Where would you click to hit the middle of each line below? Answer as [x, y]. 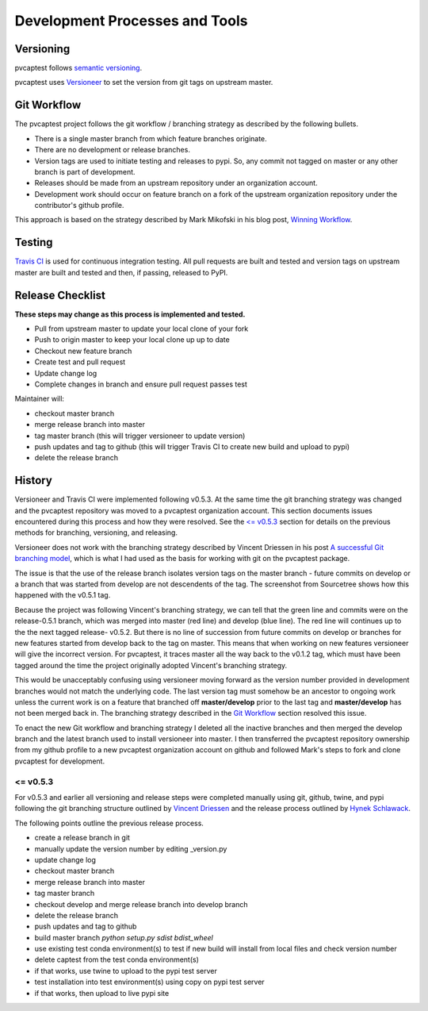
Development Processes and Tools [131, 21]
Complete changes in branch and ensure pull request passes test [141, 384]
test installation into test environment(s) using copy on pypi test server [149, 982]
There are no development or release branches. [112, 150]
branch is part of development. [85, 171]
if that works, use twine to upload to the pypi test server [126, 971]
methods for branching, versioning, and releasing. [96, 532]
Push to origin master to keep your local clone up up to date [132, 340]
